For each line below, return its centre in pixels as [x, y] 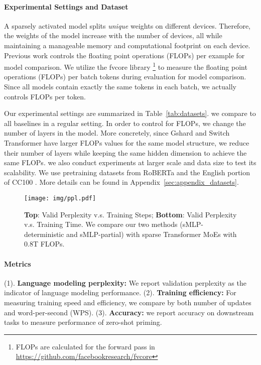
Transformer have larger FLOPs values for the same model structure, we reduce [127, 142]
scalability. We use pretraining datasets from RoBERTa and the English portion [127, 172]
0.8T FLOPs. [44, 244]
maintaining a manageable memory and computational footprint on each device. [127, 45]
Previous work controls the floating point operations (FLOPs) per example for [124, 55]
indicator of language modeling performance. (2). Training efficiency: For [120, 292]
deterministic [44, 234]
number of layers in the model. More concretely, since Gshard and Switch [117, 133]
